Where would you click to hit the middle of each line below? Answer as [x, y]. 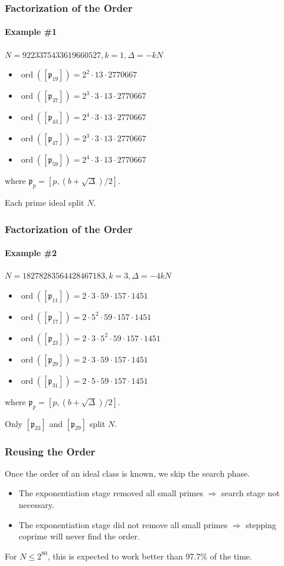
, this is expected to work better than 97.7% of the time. [150, 556]
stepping [261, 524]
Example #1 [31, 32]
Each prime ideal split [45, 203]
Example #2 [31, 253]
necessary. [36, 505]
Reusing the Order [50, 451]
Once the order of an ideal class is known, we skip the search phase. [128, 473]
